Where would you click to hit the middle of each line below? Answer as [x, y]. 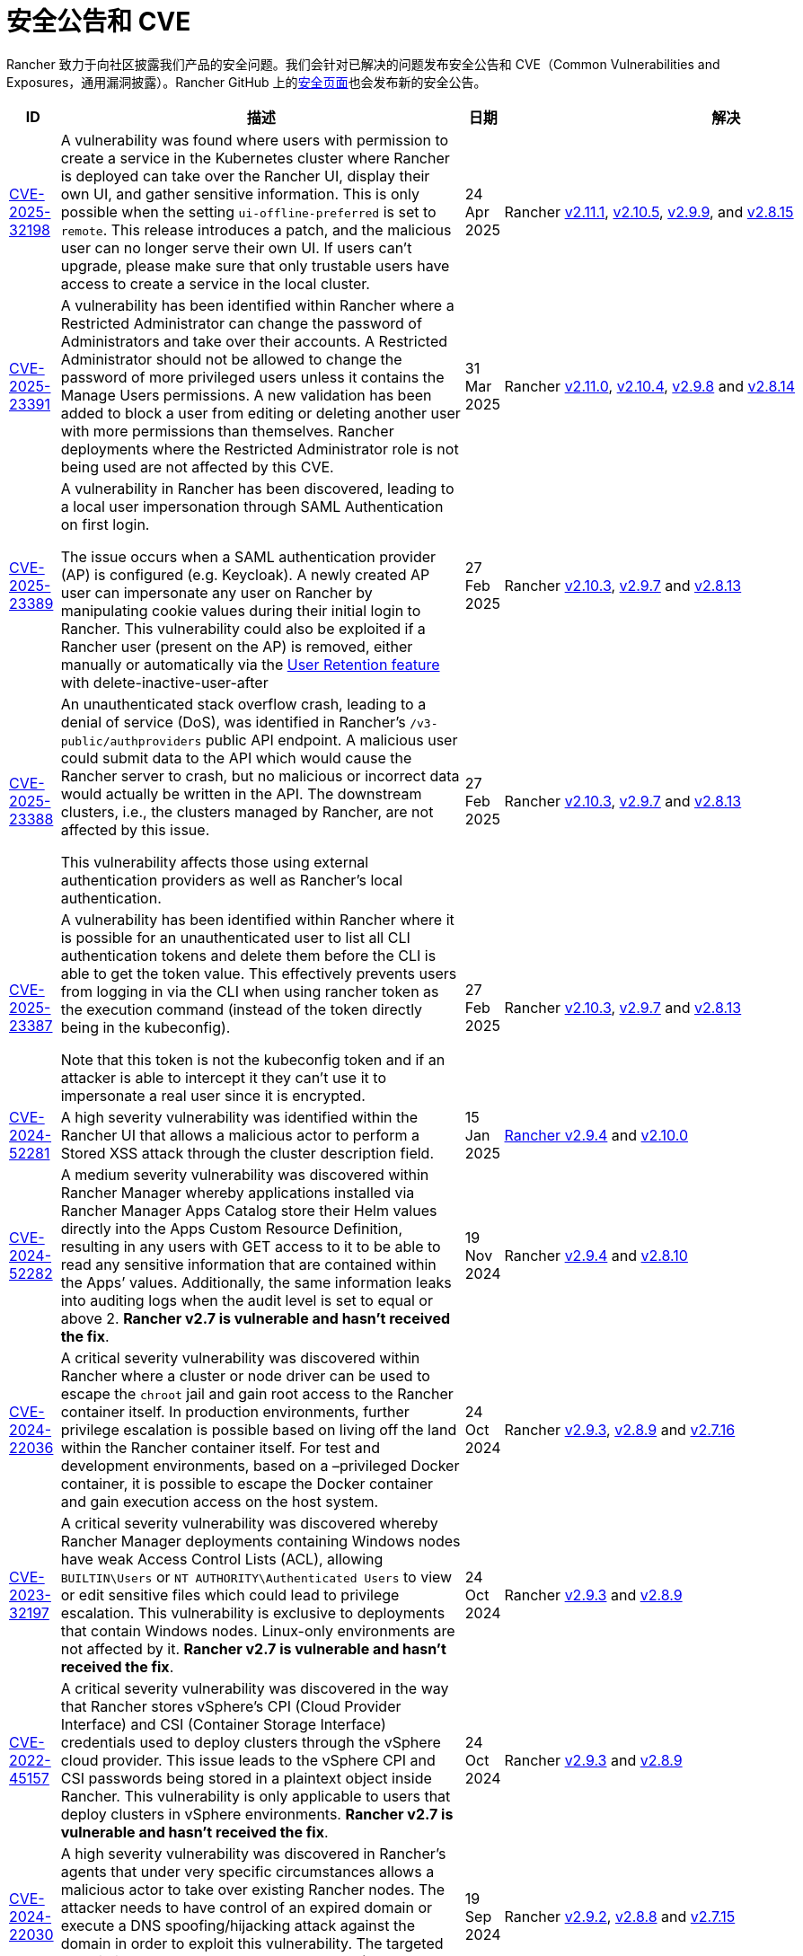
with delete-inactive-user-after [164, 682]
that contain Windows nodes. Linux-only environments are [258, 1630]
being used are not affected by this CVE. [197, 467]
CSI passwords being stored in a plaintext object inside [246, 1778]
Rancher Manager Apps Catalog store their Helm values [249, 1210]
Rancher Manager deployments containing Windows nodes [260, 1541]
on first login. [105, 524]
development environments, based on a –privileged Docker [260, 1465]
